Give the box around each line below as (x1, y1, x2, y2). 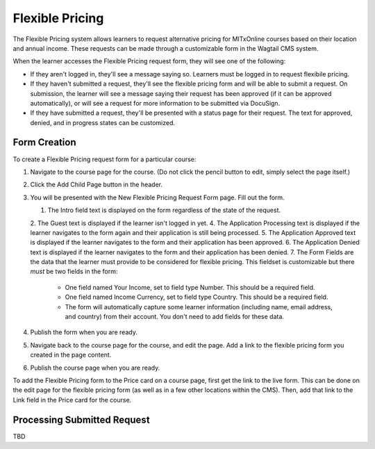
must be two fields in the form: (30, 268, 118, 276)
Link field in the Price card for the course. (12, 395, 132, 404)
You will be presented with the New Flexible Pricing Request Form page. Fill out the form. (30, 193, 285, 202)
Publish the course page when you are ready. (30, 364, 160, 372)
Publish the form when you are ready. (30, 328, 138, 336)
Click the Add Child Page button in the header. (30, 181, 163, 189)
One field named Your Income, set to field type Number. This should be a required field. (65, 283, 315, 291)
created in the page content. (30, 351, 112, 359)
